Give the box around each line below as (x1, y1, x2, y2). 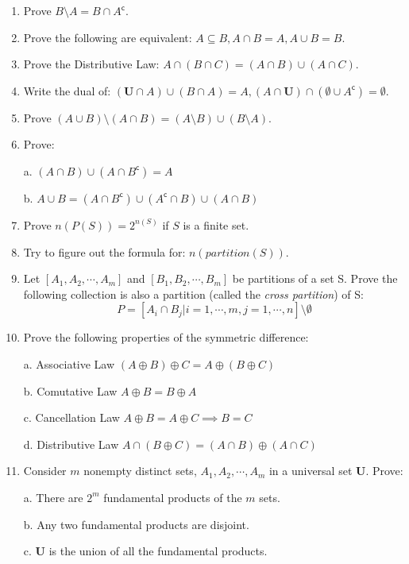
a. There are (23, 489, 83, 505)
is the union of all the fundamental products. (48, 543, 268, 559)
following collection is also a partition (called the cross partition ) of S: (23, 285, 364, 302)
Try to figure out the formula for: (23, 243, 186, 260)
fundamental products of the (103, 489, 242, 505)
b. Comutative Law (23, 382, 118, 399)
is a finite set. (183, 216, 249, 233)
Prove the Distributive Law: (23, 56, 160, 72)
